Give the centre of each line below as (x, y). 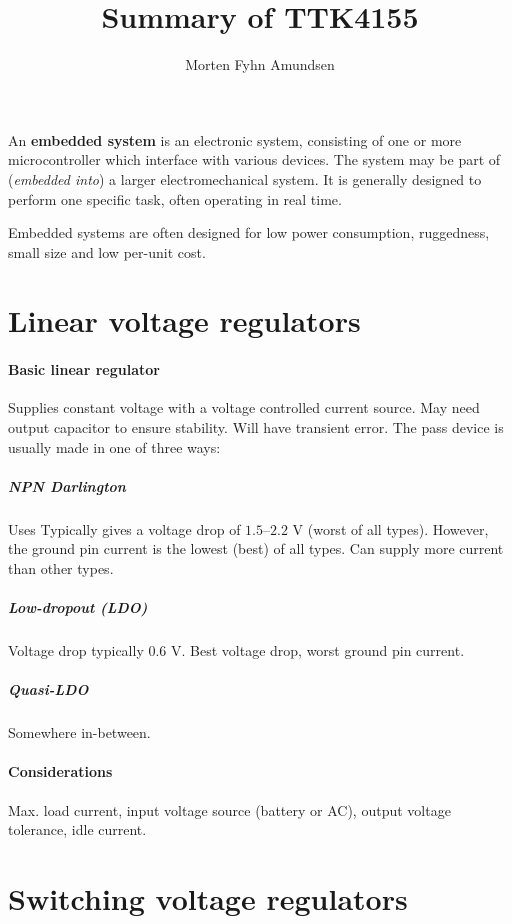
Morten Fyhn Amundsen (260, 64)
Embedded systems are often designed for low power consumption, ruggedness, (249, 232)
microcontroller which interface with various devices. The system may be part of (254, 159)
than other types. (61, 567)
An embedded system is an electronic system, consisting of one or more (235, 139)
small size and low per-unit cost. (107, 251)
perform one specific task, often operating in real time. (175, 198)
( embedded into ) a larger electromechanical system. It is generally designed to (245, 178)
